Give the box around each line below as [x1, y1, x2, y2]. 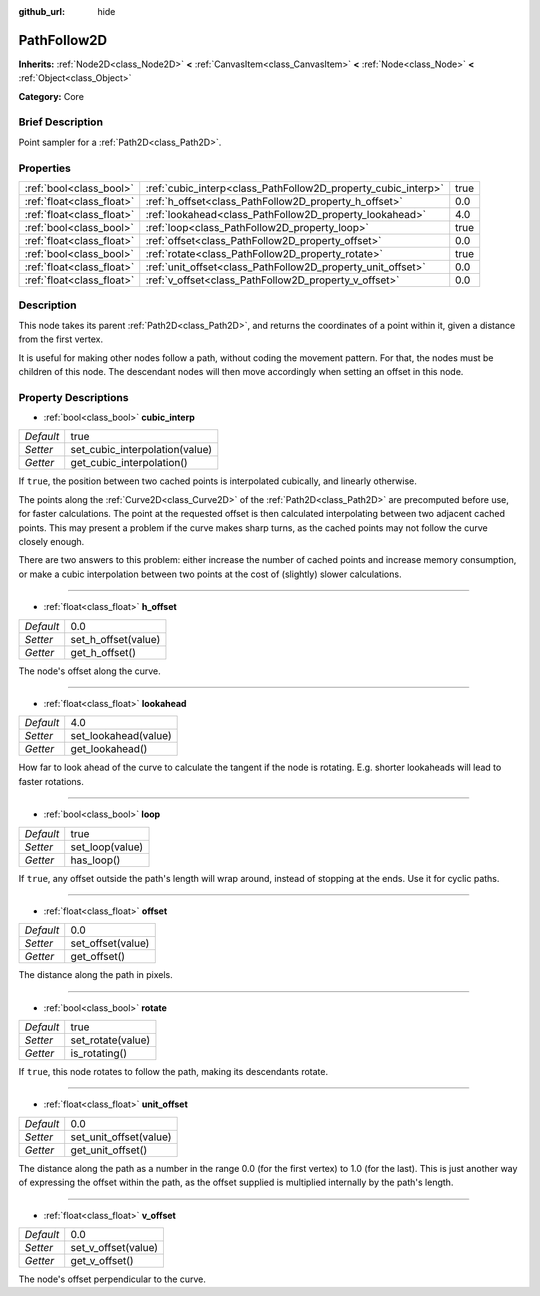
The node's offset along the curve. [18, 665, 162, 677]
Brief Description [18, 115, 104, 129]
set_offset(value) [70, 936, 150, 950]
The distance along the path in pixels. [18, 969, 174, 981]
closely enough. [18, 535, 85, 547]
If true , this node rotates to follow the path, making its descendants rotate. [18, 1066, 329, 1078]
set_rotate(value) [70, 1033, 151, 1047]
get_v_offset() [70, 1254, 134, 1268]
